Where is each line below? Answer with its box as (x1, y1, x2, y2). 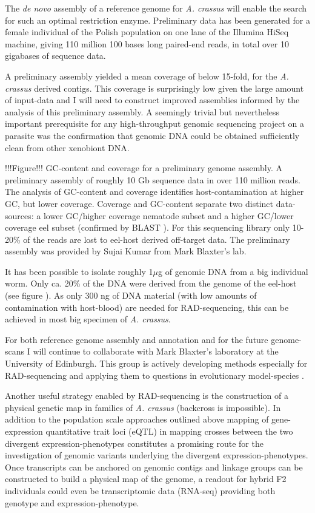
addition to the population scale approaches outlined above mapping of (5, 413, 269, 426)
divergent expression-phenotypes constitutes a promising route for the (5, 437, 264, 449)
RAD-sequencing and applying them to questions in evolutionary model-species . (5, 369, 304, 381)
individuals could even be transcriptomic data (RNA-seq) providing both (5, 484, 276, 497)
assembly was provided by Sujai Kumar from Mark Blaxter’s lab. (5, 245, 247, 257)
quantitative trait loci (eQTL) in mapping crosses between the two (45, 425, 293, 437)
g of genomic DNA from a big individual (158, 265, 308, 277)
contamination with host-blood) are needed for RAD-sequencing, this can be (5, 301, 289, 313)
